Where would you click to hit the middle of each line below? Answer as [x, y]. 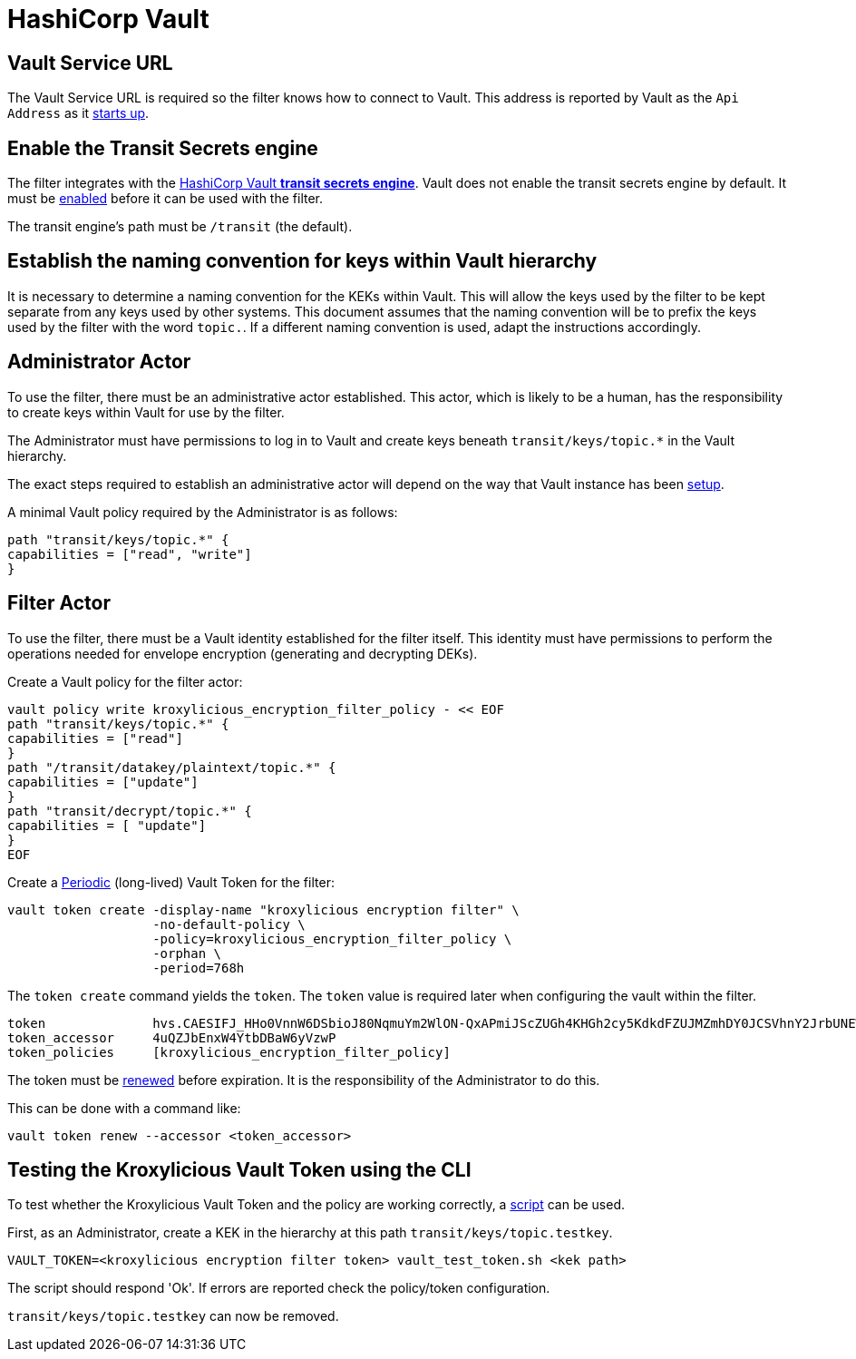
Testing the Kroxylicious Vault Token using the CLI [239, 1169]
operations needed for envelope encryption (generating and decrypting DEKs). [243, 653]
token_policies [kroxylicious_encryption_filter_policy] [229, 1052]
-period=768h [199, 968]
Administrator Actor [99, 362]
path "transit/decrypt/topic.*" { [130, 811]
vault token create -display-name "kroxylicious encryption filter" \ [263, 909]
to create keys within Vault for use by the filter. [146, 412]
